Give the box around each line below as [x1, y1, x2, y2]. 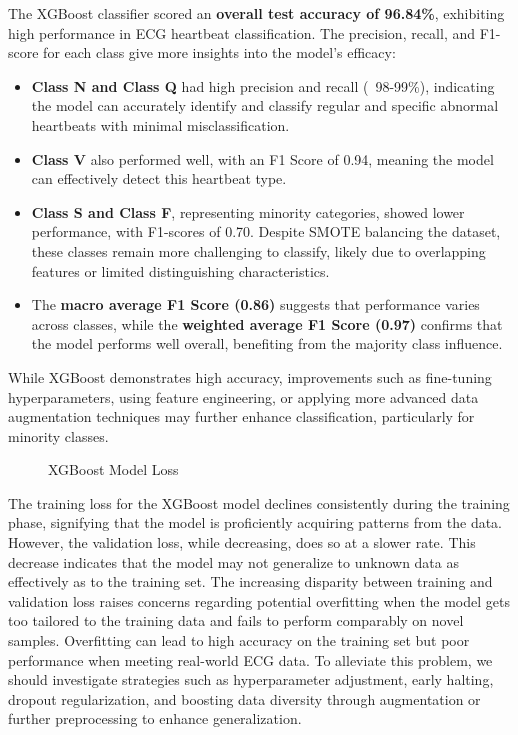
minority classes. [8, 425, 109, 446]
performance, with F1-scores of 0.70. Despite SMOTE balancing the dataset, [31, 221, 501, 242]
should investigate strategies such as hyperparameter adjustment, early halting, [8, 669, 494, 690]
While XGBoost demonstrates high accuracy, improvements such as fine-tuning [8, 366, 492, 387]
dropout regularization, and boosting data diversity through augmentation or [8, 688, 481, 709]
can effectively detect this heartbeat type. [31, 168, 287, 189]
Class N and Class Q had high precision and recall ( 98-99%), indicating [31, 75, 495, 96]
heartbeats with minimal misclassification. [31, 114, 290, 135]
